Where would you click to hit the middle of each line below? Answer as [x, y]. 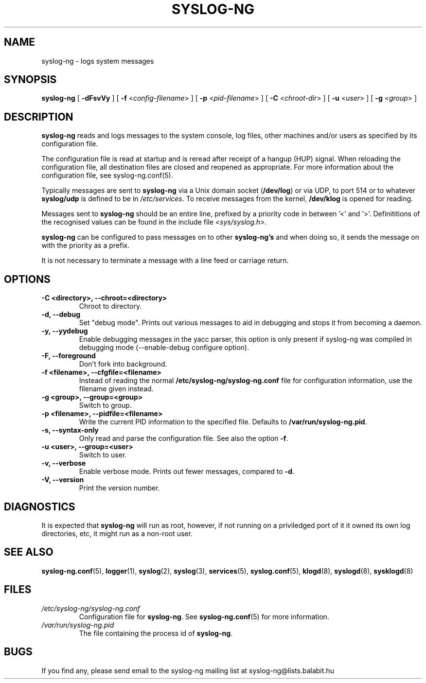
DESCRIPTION [39, 117]
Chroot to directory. [110, 306]
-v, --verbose [64, 463]
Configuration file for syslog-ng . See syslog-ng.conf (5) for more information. [204, 616]
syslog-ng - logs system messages [98, 61]
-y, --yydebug [65, 331]
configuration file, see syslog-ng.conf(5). [107, 175]
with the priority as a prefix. [86, 245]
